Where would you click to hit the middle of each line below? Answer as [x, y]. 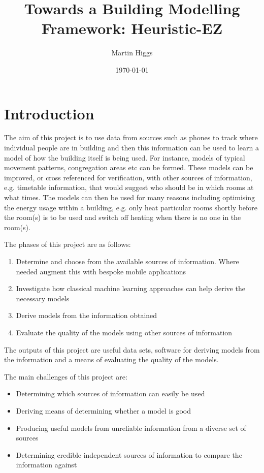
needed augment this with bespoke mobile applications [101, 271]
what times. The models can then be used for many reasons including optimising [130, 197]
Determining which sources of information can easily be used [110, 393]
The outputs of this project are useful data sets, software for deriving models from [132, 349]
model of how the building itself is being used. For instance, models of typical [125, 157]
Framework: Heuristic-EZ [132, 28]
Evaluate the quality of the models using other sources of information [124, 332]
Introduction [49, 113]
